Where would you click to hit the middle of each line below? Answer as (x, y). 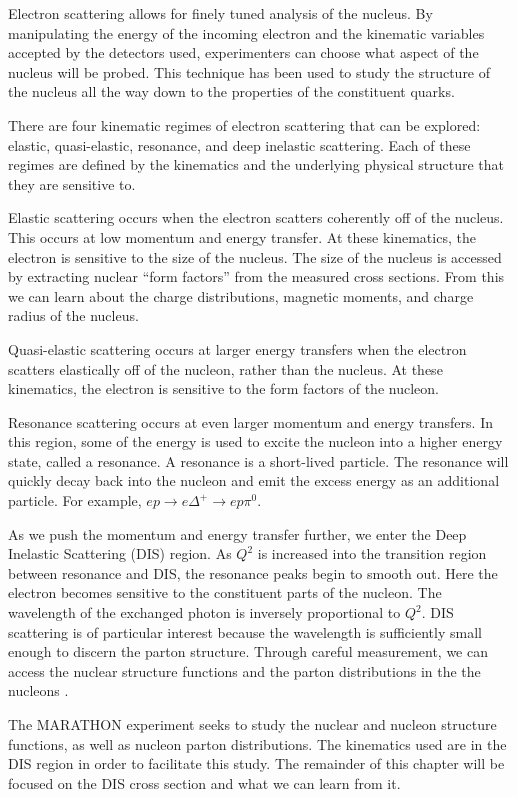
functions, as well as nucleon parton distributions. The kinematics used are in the (257, 743)
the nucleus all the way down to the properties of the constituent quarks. (231, 91)
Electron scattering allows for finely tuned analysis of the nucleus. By (220, 13)
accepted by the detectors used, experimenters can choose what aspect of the (243, 52)
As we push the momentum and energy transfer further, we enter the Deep (237, 533)
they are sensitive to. (72, 183)
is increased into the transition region (372, 553)
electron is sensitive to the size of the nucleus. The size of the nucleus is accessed (255, 256)
